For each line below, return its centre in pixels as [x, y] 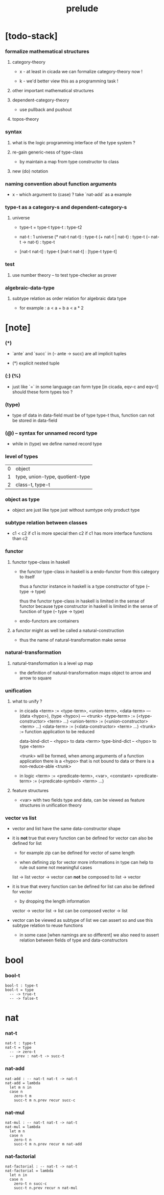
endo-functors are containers [49, 621]
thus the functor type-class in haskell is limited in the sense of [82, 601]
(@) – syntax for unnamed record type [51, 433]
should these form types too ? [42, 392]
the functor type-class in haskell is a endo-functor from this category [89, 572]
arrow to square [35, 678]
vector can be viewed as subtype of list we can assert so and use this [82, 920]
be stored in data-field [35, 420]
